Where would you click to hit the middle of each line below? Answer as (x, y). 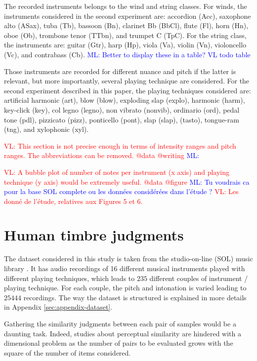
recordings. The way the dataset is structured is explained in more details (135, 297)
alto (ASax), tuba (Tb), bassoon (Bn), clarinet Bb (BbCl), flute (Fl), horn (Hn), (126, 25)
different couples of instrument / (199, 278)
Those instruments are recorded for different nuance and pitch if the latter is (120, 71)
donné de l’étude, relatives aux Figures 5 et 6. (73, 201)
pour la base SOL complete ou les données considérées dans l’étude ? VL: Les (121, 191)
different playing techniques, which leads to (69, 278)
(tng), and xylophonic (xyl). (46, 129)
